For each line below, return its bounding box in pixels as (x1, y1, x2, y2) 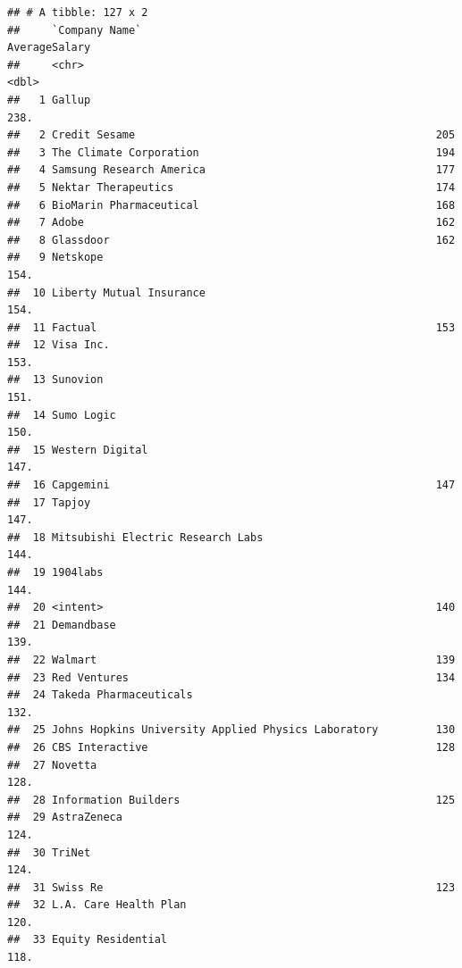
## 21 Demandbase (7, 618, 116, 631)
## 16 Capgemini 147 (7, 479, 456, 492)
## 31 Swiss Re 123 (7, 880, 456, 894)
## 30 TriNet (7, 846, 91, 859)
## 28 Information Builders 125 (7, 793, 456, 806)
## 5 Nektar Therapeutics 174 (7, 180, 456, 194)
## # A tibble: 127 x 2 (7, 6, 148, 19)
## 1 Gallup (7, 93, 91, 106)
